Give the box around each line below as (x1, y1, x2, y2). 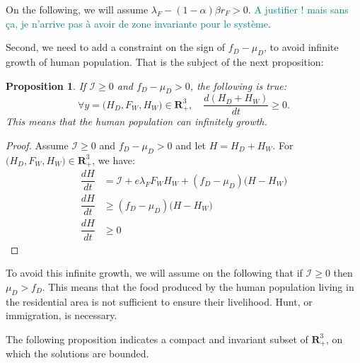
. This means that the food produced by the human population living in (42, 279, 354, 294)
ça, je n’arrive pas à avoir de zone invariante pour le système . (6, 16, 271, 30)
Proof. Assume (6, 138, 69, 153)
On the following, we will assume (6, 2, 149, 16)
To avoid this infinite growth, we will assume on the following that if (6, 265, 303, 280)
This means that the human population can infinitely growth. (6, 114, 267, 129)
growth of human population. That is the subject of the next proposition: (6, 54, 324, 69)
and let (175, 138, 207, 153)
